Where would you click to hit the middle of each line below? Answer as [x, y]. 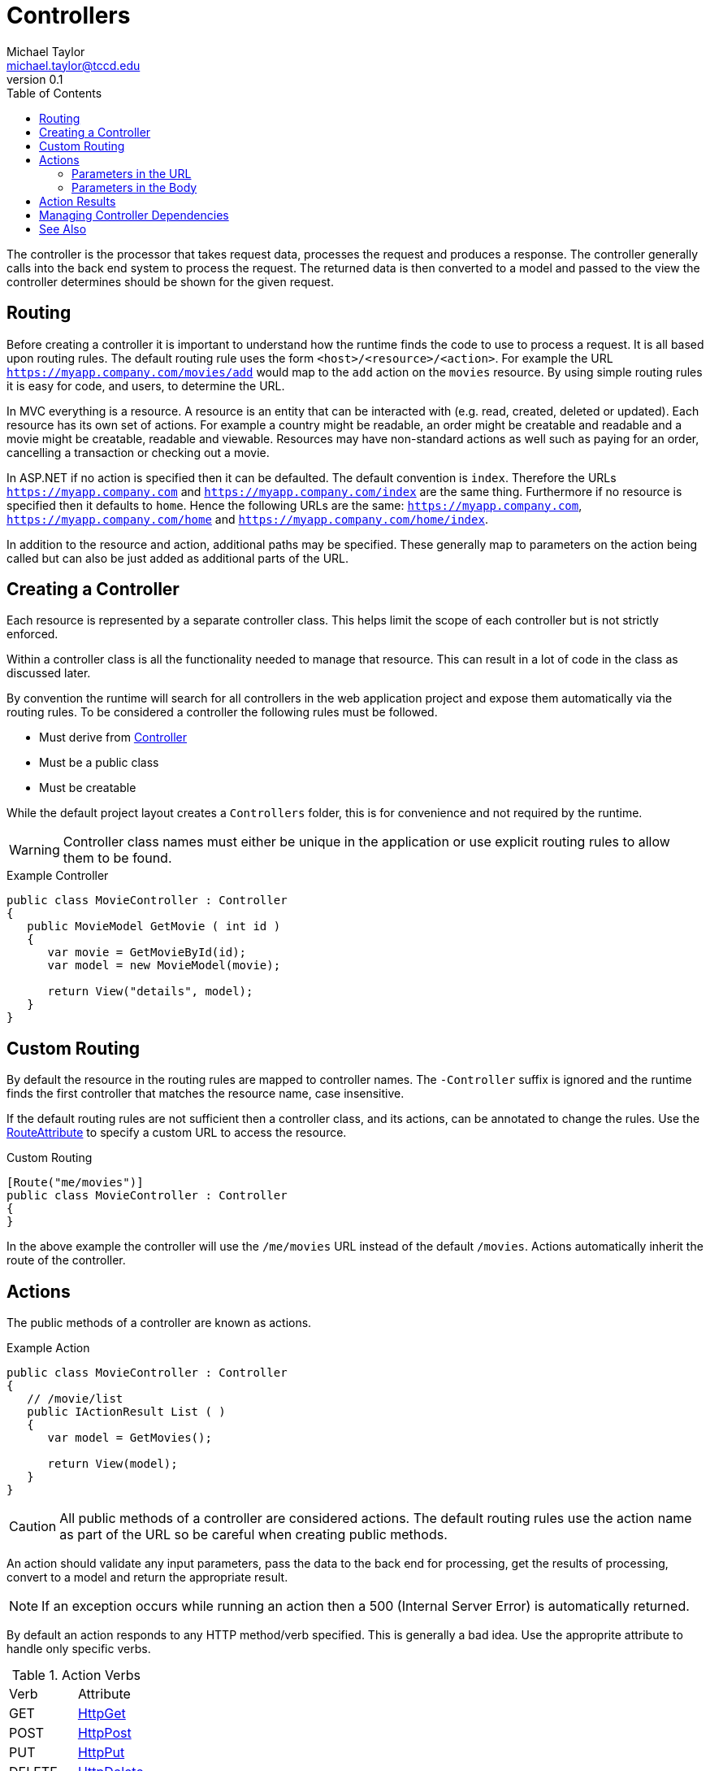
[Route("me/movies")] [75, 1183]
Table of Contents [54, 93]
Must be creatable [88, 788]
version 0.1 [35, 79]
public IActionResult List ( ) [126, 1412]
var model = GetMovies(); [130, 1438]
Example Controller [58, 876]
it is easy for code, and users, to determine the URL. [146, 385]
